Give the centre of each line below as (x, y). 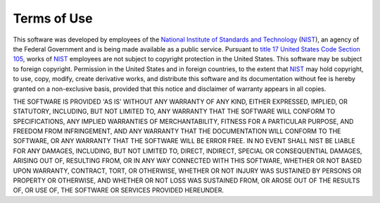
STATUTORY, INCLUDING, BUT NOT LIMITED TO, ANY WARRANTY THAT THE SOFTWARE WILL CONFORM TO (174, 111)
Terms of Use (53, 18)
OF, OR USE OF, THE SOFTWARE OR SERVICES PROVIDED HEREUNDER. (119, 190)
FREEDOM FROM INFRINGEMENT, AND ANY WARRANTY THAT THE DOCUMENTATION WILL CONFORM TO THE (177, 131)
